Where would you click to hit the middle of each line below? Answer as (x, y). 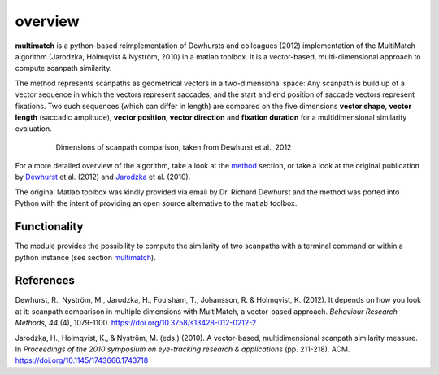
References (45, 281)
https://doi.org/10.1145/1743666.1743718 (82, 360)
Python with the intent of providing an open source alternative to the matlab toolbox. (156, 203)
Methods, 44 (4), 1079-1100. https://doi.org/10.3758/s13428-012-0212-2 (136, 323)
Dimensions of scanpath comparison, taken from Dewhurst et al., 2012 (174, 147)
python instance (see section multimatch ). (85, 257)
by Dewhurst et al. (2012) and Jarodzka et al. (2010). (103, 177)
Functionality (49, 227)
